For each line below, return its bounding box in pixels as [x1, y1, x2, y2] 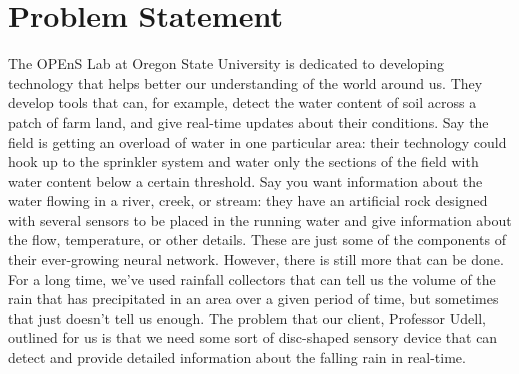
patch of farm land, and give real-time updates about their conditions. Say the [8, 111, 489, 132]
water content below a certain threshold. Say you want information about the [8, 170, 483, 191]
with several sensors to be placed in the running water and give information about [8, 209, 512, 230]
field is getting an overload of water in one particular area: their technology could [8, 131, 507, 152]
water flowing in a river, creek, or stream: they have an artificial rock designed [8, 190, 488, 211]
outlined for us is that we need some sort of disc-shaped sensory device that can [8, 327, 498, 348]
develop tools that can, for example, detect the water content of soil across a [8, 92, 477, 113]
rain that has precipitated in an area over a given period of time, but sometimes [8, 288, 499, 309]
